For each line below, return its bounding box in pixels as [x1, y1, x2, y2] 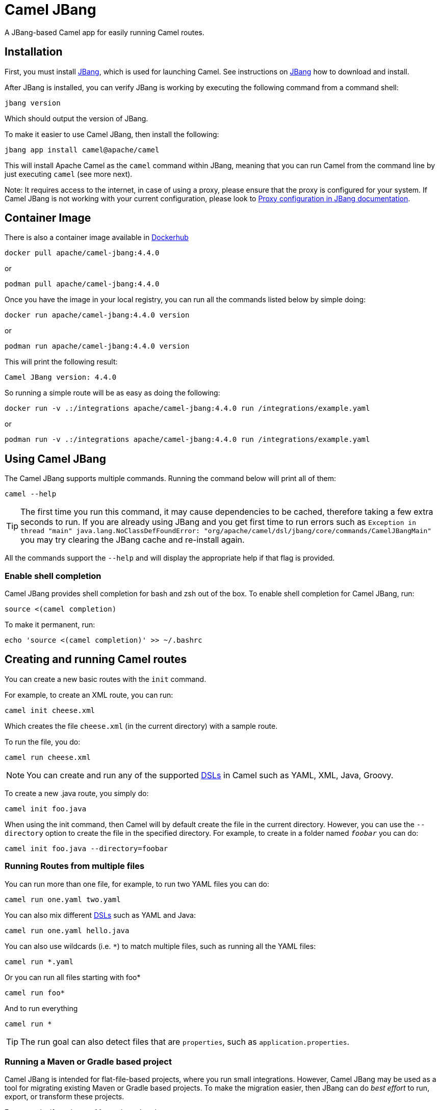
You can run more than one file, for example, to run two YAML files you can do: [5, 879, 270, 888]
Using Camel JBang [5, 452, 106, 465]
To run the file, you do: [5, 737, 81, 746]
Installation [5, 45, 63, 59]
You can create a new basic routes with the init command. [5, 674, 206, 683]
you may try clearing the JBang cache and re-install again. [20, 535, 245, 545]
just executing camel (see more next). [5, 169, 133, 178]
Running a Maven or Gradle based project [5, 1056, 172, 1067]
